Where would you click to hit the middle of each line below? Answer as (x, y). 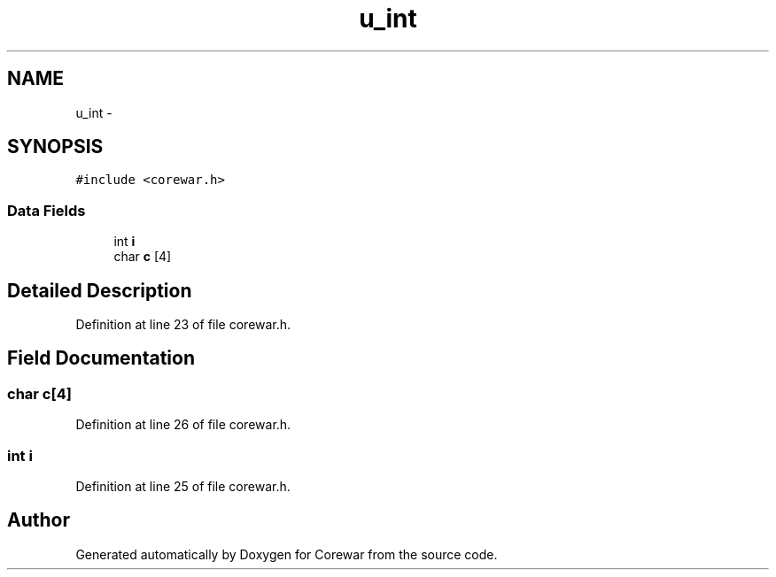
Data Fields (47, 210)
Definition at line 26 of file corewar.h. (183, 425)
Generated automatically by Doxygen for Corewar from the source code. (287, 554)
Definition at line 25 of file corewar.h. (183, 486)
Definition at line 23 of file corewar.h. (183, 325)
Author (39, 520)
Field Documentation (101, 358)
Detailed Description (100, 290)
